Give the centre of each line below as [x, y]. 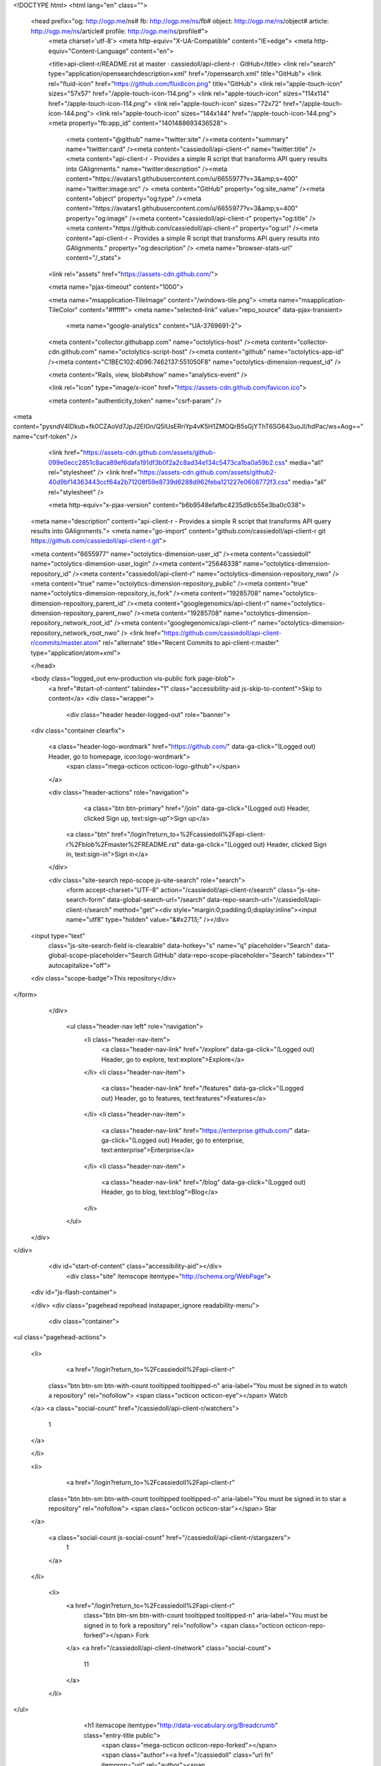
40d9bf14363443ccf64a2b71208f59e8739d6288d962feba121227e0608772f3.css [168, 482]
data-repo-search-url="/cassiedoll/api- [264, 900]
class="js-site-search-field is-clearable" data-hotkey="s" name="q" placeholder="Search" [181, 946]
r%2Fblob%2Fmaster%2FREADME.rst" [123, 844]
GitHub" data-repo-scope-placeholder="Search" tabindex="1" [243, 955]
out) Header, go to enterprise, [201, 1140]
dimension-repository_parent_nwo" [82, 613]
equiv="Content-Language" [89, 51]
